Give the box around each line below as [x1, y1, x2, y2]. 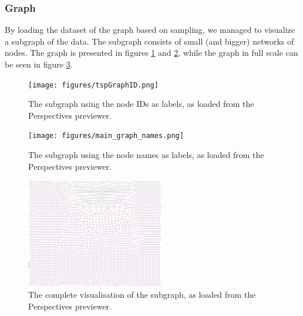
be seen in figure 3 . [5, 58, 73, 70]
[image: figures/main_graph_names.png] [28, 132, 184, 140]
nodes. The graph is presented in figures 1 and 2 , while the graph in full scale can [5, 46, 298, 59]
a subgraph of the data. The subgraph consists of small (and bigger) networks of [5, 35, 294, 47]
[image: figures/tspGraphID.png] [28, 80, 159, 89]
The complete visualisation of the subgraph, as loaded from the [28, 288, 256, 301]
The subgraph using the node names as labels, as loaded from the [28, 149, 264, 161]
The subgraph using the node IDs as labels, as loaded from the [28, 98, 254, 110]
